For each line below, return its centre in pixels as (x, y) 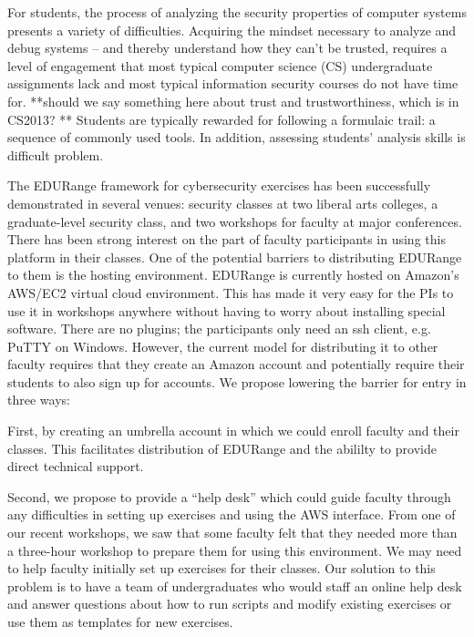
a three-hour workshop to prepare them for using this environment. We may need (235, 550)
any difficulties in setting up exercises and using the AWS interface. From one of (232, 514)
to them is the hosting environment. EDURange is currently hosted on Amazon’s (233, 275)
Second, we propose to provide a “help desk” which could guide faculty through (229, 496)
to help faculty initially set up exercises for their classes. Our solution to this (222, 568)
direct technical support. (76, 466)
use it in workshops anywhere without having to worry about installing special (227, 310)
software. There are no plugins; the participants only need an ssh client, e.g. (219, 329)
